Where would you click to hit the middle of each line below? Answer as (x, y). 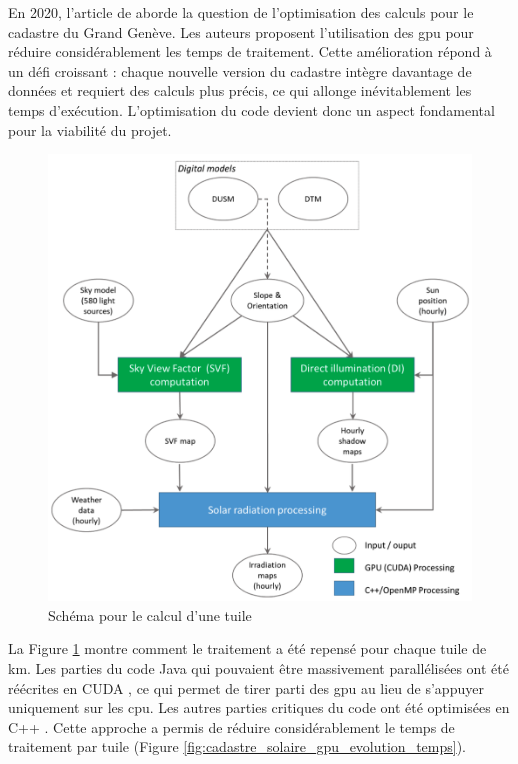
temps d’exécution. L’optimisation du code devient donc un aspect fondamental (251, 109)
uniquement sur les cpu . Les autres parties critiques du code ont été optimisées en (259, 707)
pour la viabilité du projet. (90, 129)
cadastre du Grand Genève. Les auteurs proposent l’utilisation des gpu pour (241, 31)
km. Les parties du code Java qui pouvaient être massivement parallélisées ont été (259, 668)
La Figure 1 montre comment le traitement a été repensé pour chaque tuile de (247, 648)
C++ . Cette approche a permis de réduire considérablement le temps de (231, 726)
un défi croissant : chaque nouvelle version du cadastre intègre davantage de (240, 70)
